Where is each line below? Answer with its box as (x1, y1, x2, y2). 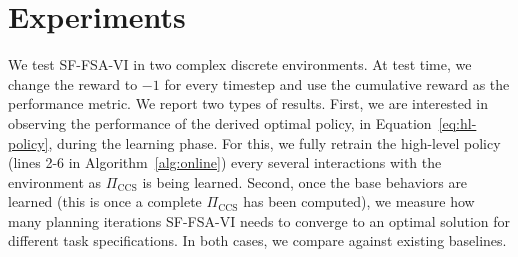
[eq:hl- (438, 112, 477, 133)
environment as (8, 171, 102, 192)
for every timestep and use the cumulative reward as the (164, 73, 510, 94)
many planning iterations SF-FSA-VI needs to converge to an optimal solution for (8, 210, 511, 231)
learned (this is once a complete (8, 191, 202, 212)
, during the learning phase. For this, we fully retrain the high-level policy (48, 132, 501, 153)
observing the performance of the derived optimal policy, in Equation (8, 112, 432, 133)
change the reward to (8, 73, 138, 94)
